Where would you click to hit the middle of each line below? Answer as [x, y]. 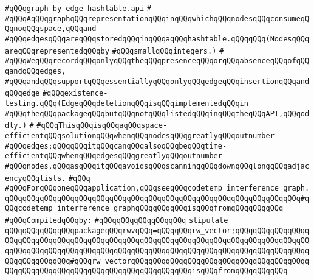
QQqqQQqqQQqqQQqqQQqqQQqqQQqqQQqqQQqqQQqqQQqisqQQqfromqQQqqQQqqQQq [146, 271]
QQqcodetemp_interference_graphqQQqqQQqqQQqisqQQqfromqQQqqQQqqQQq [144, 208]
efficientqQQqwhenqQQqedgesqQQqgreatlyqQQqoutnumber [114, 156]
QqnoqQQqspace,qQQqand [51, 29]
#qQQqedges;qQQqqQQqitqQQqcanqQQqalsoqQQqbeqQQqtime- [116, 146]
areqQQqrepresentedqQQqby [57, 51]
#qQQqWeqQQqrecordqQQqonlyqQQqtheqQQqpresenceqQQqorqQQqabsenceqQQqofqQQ [157, 61]
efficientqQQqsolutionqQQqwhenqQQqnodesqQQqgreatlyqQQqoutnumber [140, 135]
